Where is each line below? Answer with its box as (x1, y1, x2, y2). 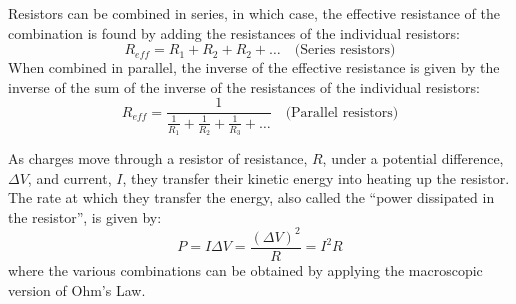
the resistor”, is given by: (8, 206, 162, 227)
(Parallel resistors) (285, 105, 399, 120)
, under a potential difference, (322, 148, 504, 169)
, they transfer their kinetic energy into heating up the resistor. (122, 167, 510, 188)
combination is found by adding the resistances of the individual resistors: (8, 22, 460, 43)
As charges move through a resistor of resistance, (8, 148, 308, 169)
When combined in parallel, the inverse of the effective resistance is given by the (8, 57, 500, 78)
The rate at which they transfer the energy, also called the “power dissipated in (8, 187, 495, 208)
